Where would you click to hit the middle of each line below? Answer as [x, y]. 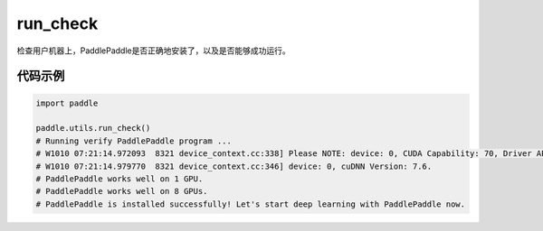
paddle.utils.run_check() [93, 128]
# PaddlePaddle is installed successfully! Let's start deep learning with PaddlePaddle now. [251, 204]
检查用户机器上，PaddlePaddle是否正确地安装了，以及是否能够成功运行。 [153, 51]
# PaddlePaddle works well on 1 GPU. [119, 179]
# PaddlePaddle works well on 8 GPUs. [122, 191]
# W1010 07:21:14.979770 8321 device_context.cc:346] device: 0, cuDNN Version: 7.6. [234, 166]
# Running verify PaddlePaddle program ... [134, 141]
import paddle [67, 103]
